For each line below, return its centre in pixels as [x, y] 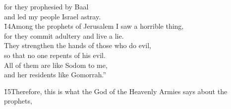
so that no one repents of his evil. [55, 55]
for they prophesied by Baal [46, 6]
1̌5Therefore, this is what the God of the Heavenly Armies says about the [116, 91]
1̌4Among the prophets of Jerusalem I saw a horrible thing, [94, 26]
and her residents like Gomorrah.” [55, 75]
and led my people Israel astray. [53, 16]
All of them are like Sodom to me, [56, 65]
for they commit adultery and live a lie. [64, 35]
